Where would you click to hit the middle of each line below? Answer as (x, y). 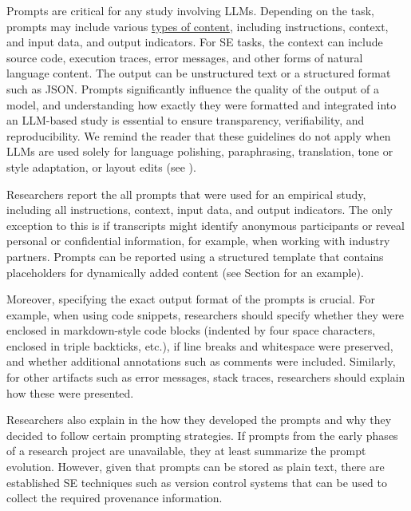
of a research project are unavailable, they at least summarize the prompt (186, 451)
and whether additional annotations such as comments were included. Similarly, (201, 361)
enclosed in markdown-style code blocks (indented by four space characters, (191, 330)
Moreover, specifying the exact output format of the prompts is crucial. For (191, 299)
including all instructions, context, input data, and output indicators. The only (200, 210)
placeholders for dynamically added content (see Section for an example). (185, 272)
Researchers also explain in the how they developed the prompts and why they (199, 420)
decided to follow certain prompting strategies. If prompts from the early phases (202, 435)
